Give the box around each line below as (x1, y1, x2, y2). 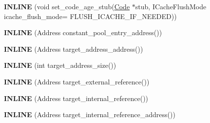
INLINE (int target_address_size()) (4, 60, 116, 70)
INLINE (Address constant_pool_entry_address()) (4, 27, 162, 38)
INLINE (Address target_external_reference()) (4, 76, 150, 86)
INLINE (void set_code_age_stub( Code (4, 1, 130, 11)
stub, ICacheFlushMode (135, 1, 207, 11)
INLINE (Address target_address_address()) (4, 43, 143, 54)
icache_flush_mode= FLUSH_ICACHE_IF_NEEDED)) (4, 11, 177, 21)
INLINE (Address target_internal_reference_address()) (4, 109, 175, 120)
